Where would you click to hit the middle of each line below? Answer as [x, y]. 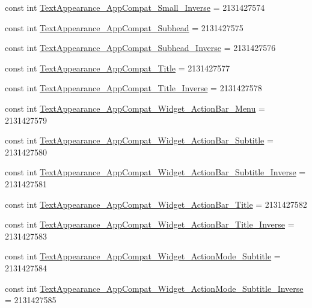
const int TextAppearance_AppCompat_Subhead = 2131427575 [124, 27]
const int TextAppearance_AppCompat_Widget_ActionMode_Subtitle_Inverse [154, 288]
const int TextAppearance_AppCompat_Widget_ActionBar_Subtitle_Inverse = [155, 172]
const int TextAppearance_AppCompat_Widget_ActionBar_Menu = [135, 108]
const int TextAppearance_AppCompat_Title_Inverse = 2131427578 [133, 88]
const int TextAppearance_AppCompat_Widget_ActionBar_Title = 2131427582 [156, 204]
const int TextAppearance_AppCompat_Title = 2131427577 [118, 68]
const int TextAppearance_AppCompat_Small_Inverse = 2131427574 [135, 7]
